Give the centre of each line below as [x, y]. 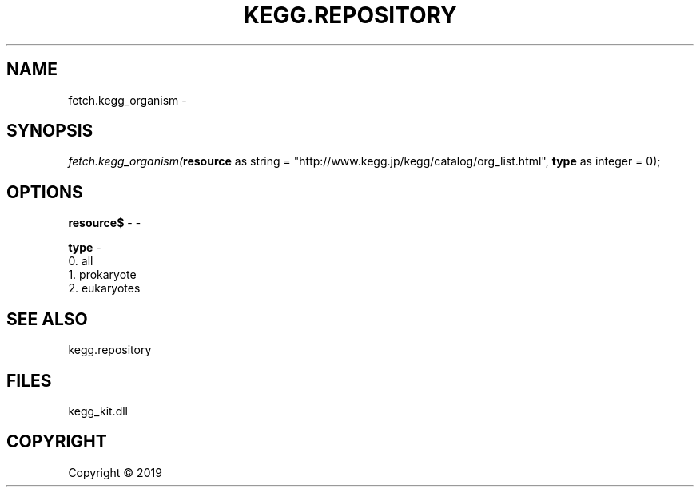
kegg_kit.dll [98, 411]
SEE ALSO [47, 319]
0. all [81, 261]
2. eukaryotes [104, 288]
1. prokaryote [102, 275]
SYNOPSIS [50, 131]
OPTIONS [45, 192]
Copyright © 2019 [115, 472]
